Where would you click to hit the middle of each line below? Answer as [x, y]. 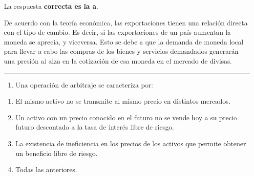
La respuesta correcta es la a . [51, 6]
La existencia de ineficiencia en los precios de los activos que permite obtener [131, 143]
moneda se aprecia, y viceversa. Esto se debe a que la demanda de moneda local [124, 41]
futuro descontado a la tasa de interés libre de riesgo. [95, 127]
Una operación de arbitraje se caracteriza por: [84, 84]
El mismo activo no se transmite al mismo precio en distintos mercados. [123, 101]
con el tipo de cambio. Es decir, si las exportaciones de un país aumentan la [117, 32]
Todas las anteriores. [46, 169]
